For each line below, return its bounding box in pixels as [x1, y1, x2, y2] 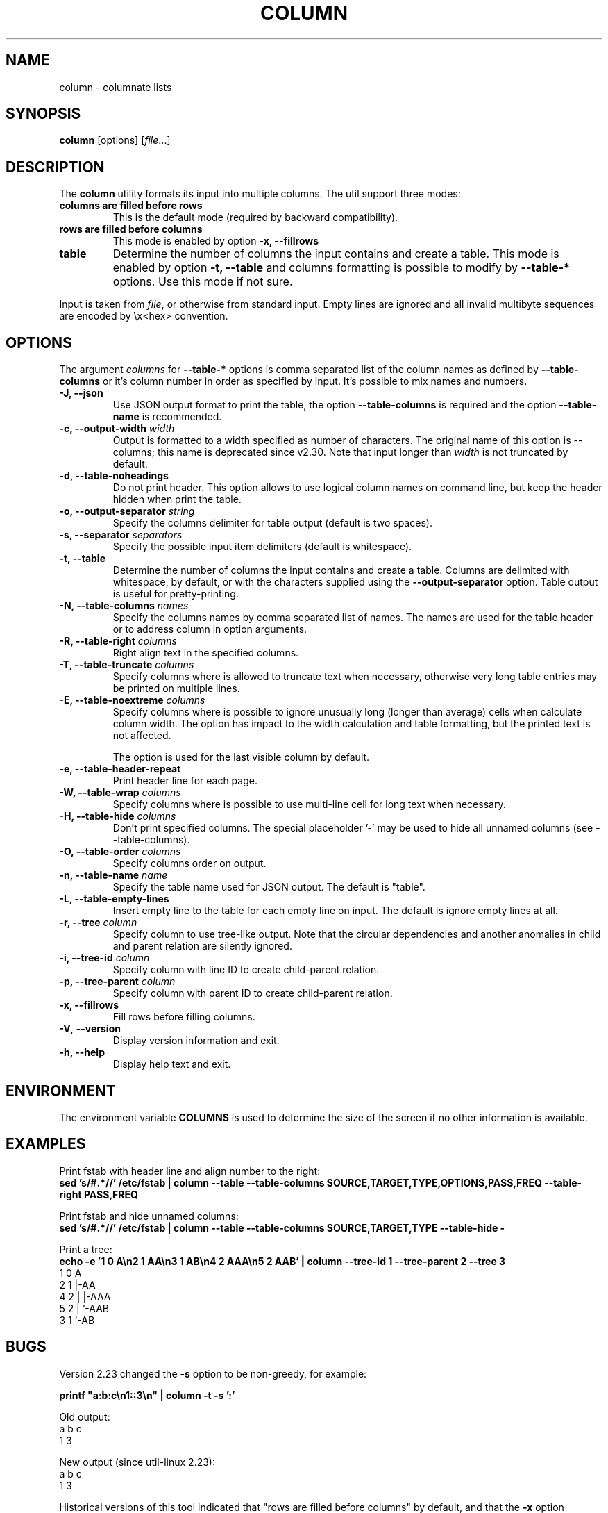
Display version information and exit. [112, 1034, 280, 1047]
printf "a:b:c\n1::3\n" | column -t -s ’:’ [59, 1389, 235, 1401]
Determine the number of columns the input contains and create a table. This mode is [112, 247, 559, 261]
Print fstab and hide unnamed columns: [59, 1209, 239, 1222]
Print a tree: [59, 1243, 112, 1255]
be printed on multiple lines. [112, 682, 240, 695]
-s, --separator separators [59, 529, 183, 541]
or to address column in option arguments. [112, 623, 307, 636]
